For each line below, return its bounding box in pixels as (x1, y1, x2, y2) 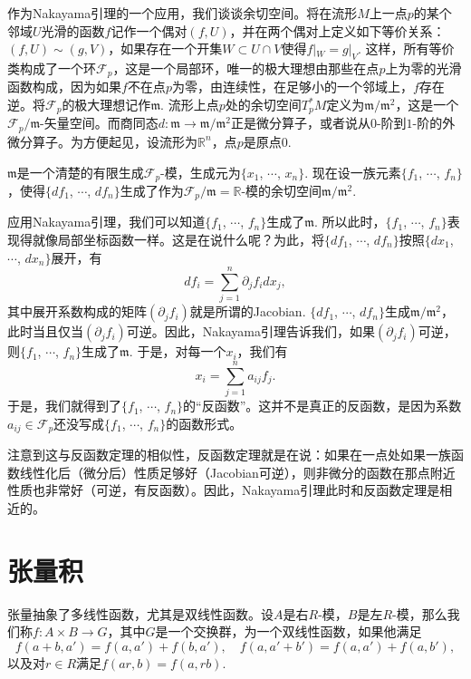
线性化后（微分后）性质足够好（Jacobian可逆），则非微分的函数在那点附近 (19, 462, 456, 481)
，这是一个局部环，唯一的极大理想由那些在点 (112, 58, 380, 77)
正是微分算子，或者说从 (230, 113, 370, 132)
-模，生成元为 (160, 162, 241, 181)
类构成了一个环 (7, 58, 96, 77)
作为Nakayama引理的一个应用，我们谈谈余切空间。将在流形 (7, 4, 358, 22)
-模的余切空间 (241, 180, 322, 199)
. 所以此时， (314, 212, 386, 231)
